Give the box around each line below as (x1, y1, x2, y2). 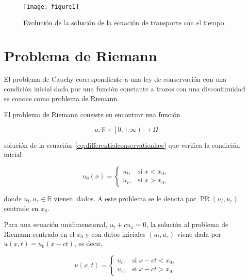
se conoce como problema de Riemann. (4, 93, 119, 103)
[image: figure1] (23, 3, 79, 10)
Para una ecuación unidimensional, (4, 219, 108, 229)
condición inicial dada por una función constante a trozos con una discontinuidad (4, 83, 245, 93)
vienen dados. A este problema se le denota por (54, 193, 196, 203)
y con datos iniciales (85, 228, 146, 239)
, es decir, (74, 238, 103, 248)
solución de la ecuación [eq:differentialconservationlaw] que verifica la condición (4, 140, 240, 150)
